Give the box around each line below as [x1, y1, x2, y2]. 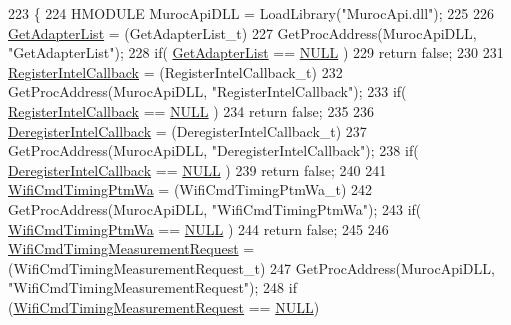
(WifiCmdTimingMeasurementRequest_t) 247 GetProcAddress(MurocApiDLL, [8, 257, 495, 278]
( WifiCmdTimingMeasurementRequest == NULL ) [8, 296, 320, 317]
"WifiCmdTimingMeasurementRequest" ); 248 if [8, 277, 297, 298]
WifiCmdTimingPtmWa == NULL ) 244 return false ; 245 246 [8, 218, 389, 239]
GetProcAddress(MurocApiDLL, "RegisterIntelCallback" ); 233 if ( [8, 81, 407, 102]
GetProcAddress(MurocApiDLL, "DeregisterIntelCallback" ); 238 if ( [8, 140, 419, 161]
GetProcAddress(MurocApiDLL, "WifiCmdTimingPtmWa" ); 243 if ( [8, 198, 422, 219]
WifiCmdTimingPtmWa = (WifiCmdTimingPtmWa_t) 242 [8, 179, 373, 200]
